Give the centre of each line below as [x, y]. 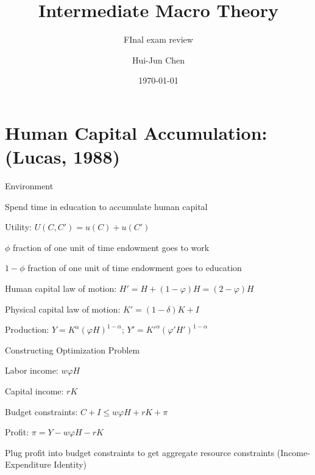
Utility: [18, 227]
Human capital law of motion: [61, 288]
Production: [27, 329]
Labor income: [32, 370]
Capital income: [34, 390]
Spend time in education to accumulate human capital [106, 206]
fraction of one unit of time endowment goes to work [111, 247]
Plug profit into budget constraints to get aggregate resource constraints [140, 452]
